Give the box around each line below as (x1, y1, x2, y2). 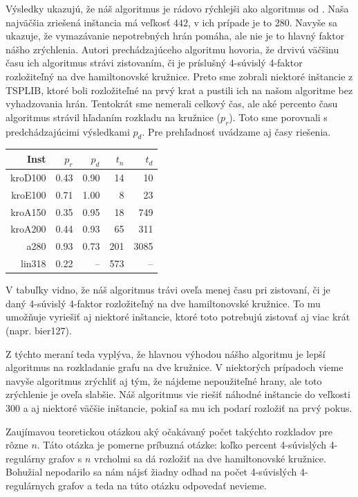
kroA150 (10, 204, 46, 219)
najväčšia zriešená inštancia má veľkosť (6, 15, 171, 29)
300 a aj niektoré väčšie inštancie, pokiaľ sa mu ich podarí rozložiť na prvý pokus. (6, 400, 352, 415)
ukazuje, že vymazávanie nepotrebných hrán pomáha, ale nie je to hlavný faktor (6, 28, 345, 43)
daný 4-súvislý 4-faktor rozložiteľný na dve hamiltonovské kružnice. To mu (6, 296, 321, 310)
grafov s (48, 451, 82, 465)
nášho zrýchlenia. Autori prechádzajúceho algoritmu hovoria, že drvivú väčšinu (6, 42, 339, 56)
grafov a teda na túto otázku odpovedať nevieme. (57, 478, 267, 492)
